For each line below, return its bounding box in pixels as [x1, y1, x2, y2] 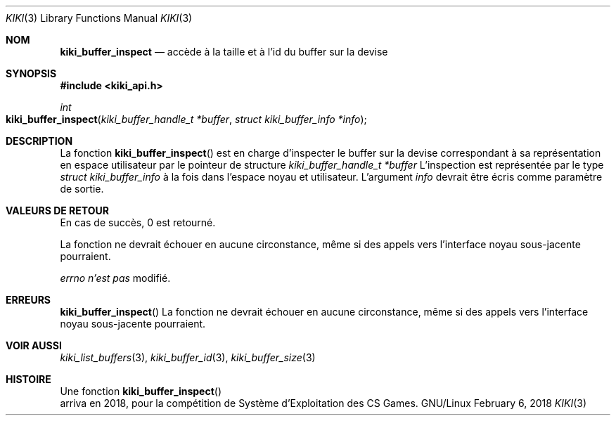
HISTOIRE [6, 373, 51, 385]
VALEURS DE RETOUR [6, 205, 109, 216]
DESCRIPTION [6, 135, 73, 147]
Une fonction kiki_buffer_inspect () [60, 385, 222, 397]
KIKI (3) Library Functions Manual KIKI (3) [6, 12, 193, 24]
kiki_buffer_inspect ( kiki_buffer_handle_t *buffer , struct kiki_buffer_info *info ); [6, 113, 367, 125]
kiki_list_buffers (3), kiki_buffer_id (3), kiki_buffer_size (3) [60, 351, 316, 363]
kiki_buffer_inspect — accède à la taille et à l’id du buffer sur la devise [60, 46, 388, 58]
